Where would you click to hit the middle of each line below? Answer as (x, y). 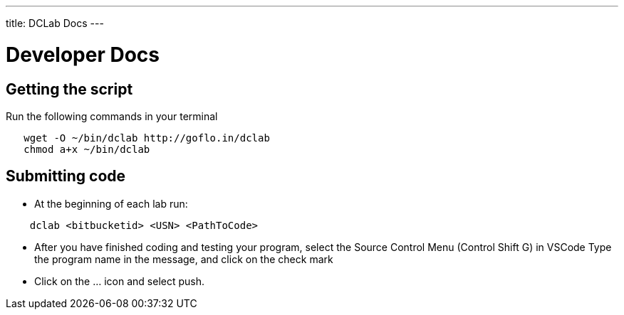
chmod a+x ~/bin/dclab (87, 149)
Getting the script (69, 89)
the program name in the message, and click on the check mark (184, 259)
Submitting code (66, 176)
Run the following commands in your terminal (112, 116)
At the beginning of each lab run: (111, 203)
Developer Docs (83, 54)
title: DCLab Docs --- (55, 23)
